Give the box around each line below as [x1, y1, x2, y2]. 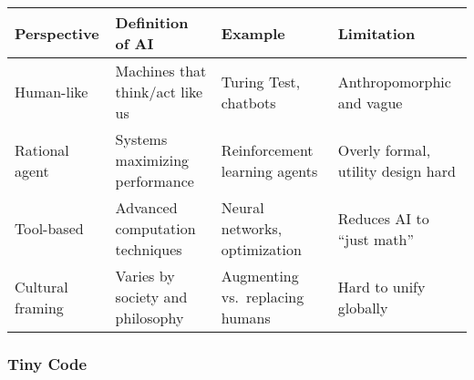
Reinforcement [221, 139, 314, 160]
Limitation [337, 22, 416, 44]
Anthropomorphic [337, 70, 451, 92]
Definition [115, 12, 189, 33]
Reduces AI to [337, 207, 429, 229]
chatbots [221, 91, 276, 113]
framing [15, 296, 64, 318]
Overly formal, [337, 139, 431, 160]
